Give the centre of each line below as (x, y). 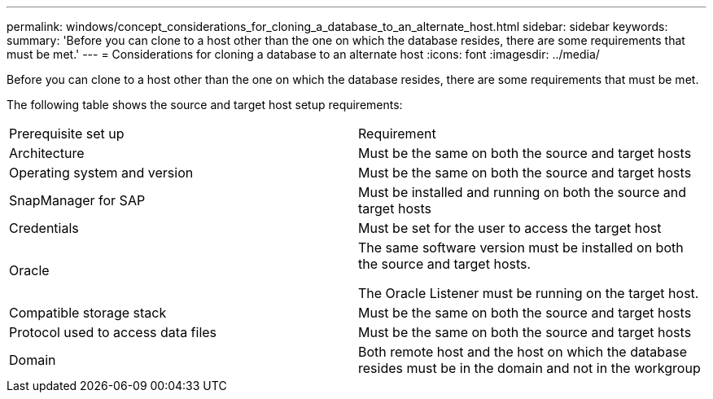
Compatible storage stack (88, 313)
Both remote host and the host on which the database (523, 352)
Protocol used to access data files (113, 332)
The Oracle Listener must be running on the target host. (529, 293)
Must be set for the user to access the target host (510, 228)
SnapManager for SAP (77, 200)
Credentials (44, 228)
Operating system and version (101, 173)
